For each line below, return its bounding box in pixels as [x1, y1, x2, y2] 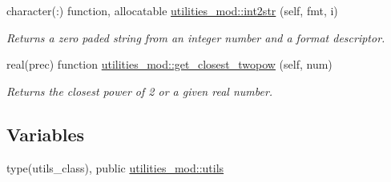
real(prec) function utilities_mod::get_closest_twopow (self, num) [6, 56, 333, 73]
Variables [6, 121, 85, 146]
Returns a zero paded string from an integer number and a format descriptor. [6, 29, 385, 45]
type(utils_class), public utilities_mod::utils [6, 159, 224, 176]
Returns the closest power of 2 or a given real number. [6, 82, 273, 99]
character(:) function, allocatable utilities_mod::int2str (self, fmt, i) [6, 2, 338, 18]
